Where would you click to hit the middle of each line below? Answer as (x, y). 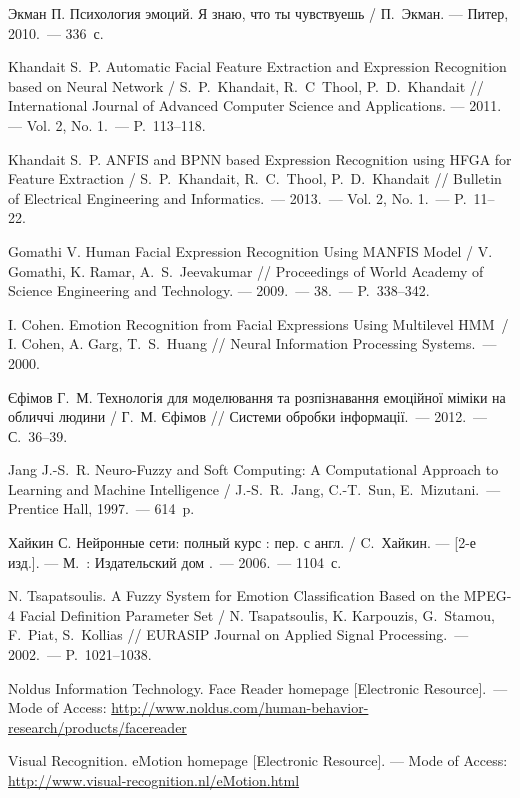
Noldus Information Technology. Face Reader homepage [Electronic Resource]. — (258, 687)
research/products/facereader (97, 726)
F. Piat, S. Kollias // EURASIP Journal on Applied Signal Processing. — (238, 634)
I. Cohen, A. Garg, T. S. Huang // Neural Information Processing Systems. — (252, 343)
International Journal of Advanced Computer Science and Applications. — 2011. (255, 105)
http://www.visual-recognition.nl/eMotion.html (154, 780)
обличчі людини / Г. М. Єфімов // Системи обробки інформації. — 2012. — (248, 416)
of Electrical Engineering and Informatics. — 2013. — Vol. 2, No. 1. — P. (237, 197)
